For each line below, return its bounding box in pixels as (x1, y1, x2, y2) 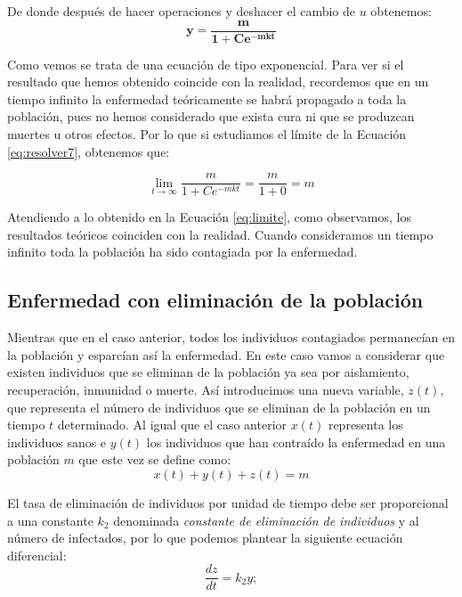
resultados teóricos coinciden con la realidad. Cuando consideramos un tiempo (7, 225, 434, 243)
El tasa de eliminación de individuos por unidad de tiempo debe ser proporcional (7, 494, 449, 512)
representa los (328, 415, 403, 434)
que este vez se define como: (78, 450, 231, 469)
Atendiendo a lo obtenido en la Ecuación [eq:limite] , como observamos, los (7, 208, 411, 226)
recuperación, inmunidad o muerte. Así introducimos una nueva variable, (7, 380, 404, 399)
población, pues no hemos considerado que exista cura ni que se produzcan (7, 107, 415, 126)
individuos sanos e (7, 432, 107, 451)
